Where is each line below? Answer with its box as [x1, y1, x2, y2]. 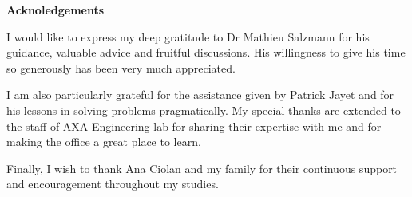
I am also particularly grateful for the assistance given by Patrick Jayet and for [6, 86, 394, 103]
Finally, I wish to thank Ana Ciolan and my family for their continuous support [6, 160, 398, 176]
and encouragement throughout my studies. [6, 175, 219, 192]
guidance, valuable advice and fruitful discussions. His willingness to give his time [6, 44, 406, 61]
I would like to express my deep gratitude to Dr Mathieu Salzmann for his [6, 28, 370, 45]
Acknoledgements [6, 2, 105, 18]
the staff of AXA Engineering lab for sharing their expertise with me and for [6, 117, 382, 134]
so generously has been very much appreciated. [6, 59, 236, 76]
